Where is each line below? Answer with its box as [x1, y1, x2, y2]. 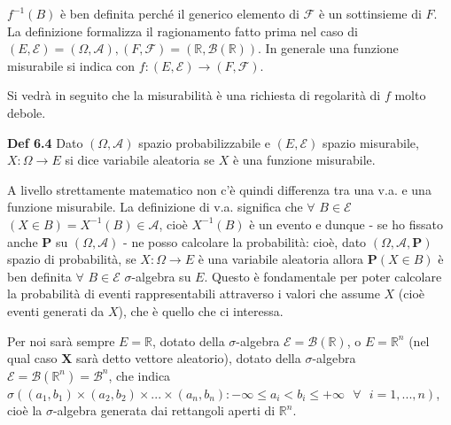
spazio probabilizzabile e [138, 133, 270, 151]
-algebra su [131, 267, 191, 285]
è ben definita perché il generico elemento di [59, 4, 299, 22]
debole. [7, 103, 46, 121]
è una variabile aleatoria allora [198, 250, 364, 268]
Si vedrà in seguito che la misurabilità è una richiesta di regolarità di [7, 86, 381, 104]
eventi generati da [7, 301, 105, 320]
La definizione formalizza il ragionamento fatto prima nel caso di [7, 21, 358, 40]
